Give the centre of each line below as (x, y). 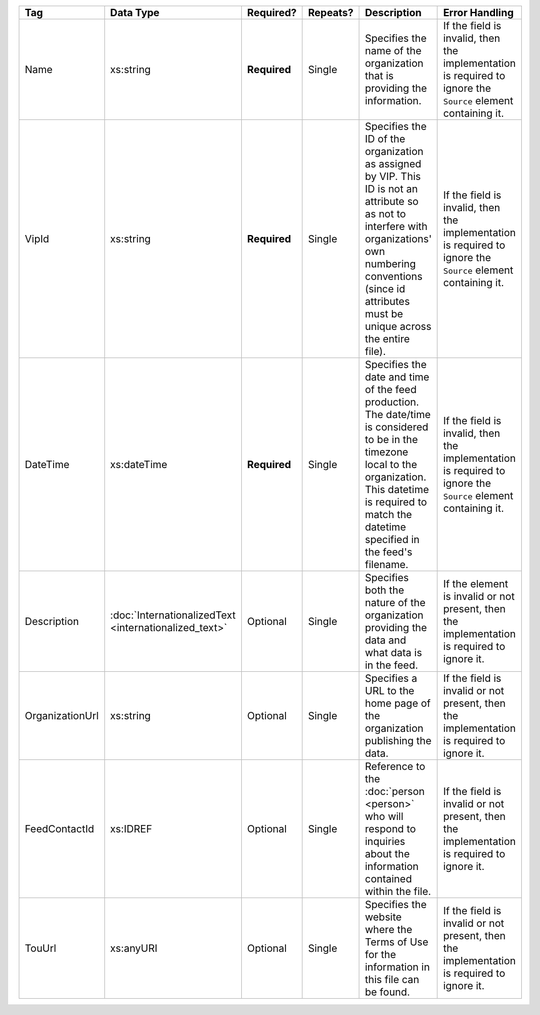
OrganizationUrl (61, 715)
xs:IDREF (131, 828)
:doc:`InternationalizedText (173, 615)
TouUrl (40, 948)
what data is (393, 652)
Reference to (395, 766)
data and (385, 640)
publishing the (398, 740)
